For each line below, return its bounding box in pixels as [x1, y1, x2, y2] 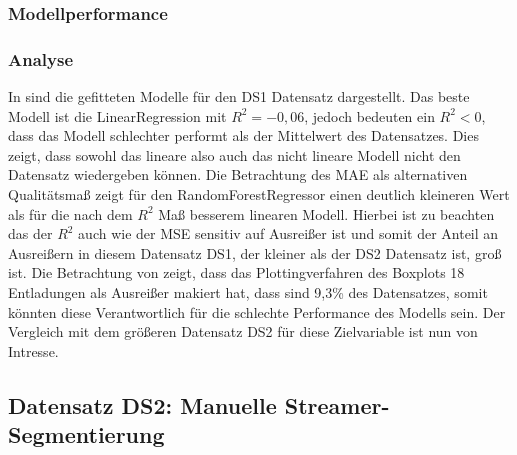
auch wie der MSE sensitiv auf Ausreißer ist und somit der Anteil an [78, 223, 499, 244]
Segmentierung [8, 419, 165, 450]
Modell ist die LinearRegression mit [8, 105, 227, 126]
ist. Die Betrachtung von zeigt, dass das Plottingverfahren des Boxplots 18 [8, 262, 465, 283]
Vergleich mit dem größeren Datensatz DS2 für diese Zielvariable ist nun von [8, 321, 478, 342]
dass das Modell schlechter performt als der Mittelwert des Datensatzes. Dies [8, 125, 479, 146]
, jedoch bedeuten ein [304, 105, 435, 126]
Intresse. [8, 340, 59, 361]
